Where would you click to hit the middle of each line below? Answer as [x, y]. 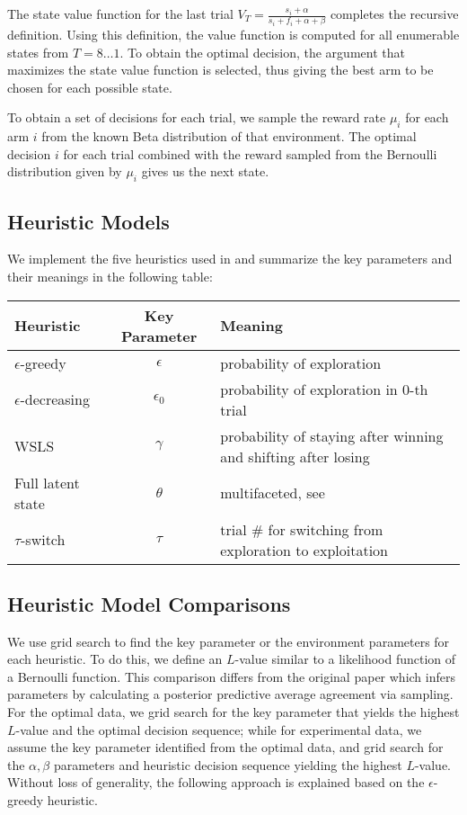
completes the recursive [394, 13]
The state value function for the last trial [120, 13]
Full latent [47, 482]
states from [38, 52]
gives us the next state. [205, 171]
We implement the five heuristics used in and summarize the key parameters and [230, 259]
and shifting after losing [295, 456]
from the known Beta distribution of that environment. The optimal [229, 136]
